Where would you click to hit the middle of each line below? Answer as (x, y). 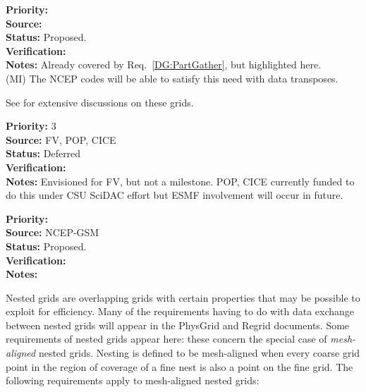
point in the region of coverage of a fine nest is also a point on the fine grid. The (179, 366)
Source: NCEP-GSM (53, 232)
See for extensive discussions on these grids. (100, 102)
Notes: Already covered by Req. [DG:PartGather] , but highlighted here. (164, 65)
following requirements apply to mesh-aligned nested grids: (133, 380)
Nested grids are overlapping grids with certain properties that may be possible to (183, 297)
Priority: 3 (31, 126)
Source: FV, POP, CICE (61, 139)
